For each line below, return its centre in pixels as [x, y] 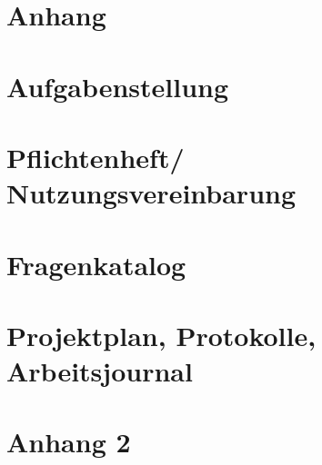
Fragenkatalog [96, 264]
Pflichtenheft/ [96, 157]
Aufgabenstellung [118, 86]
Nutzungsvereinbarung [151, 193]
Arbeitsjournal [100, 371]
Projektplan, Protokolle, [161, 335]
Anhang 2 [69, 442]
